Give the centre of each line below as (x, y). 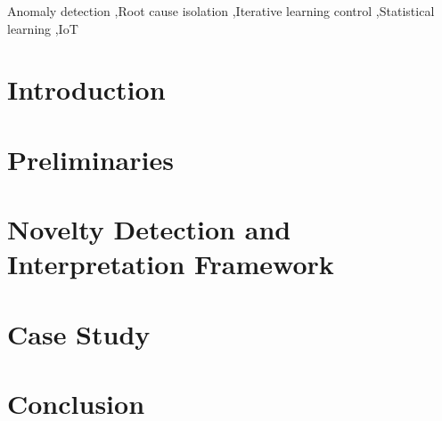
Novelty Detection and (149, 229)
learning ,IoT (43, 28)
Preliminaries (90, 159)
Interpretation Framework (171, 264)
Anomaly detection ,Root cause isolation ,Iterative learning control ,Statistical (221, 11)
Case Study (79, 333)
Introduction (86, 89)
